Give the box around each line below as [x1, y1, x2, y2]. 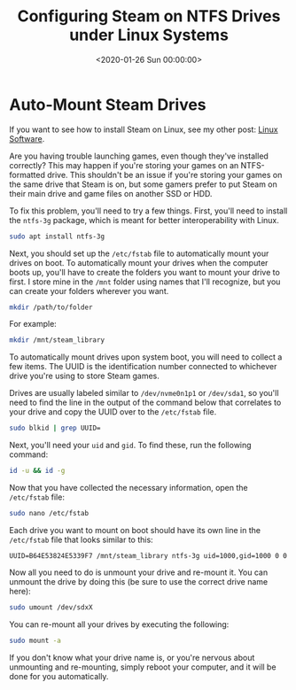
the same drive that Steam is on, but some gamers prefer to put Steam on [9, 179, 277, 190]
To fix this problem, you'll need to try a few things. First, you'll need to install [9, 205, 288, 216]
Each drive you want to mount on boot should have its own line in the [9, 524, 261, 535]
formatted [9, 169, 46, 180]
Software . [9, 133, 45, 143]
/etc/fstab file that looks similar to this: [9, 534, 153, 545]
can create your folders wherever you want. [9, 285, 169, 296]
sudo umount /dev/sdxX [9, 602, 93, 612]
